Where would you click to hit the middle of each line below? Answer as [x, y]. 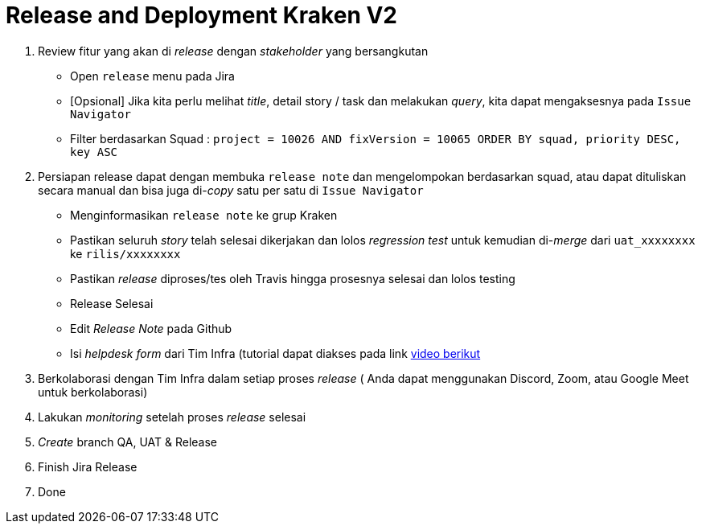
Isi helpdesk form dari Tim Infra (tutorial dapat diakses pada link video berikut [275, 353]
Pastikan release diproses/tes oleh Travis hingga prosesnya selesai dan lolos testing [293, 278]
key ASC [94, 152]
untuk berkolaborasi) [93, 392]
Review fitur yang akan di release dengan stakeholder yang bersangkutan [233, 51]
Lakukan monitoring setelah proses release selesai [172, 417]
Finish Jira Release [88, 466]
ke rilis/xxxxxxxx [125, 253]
